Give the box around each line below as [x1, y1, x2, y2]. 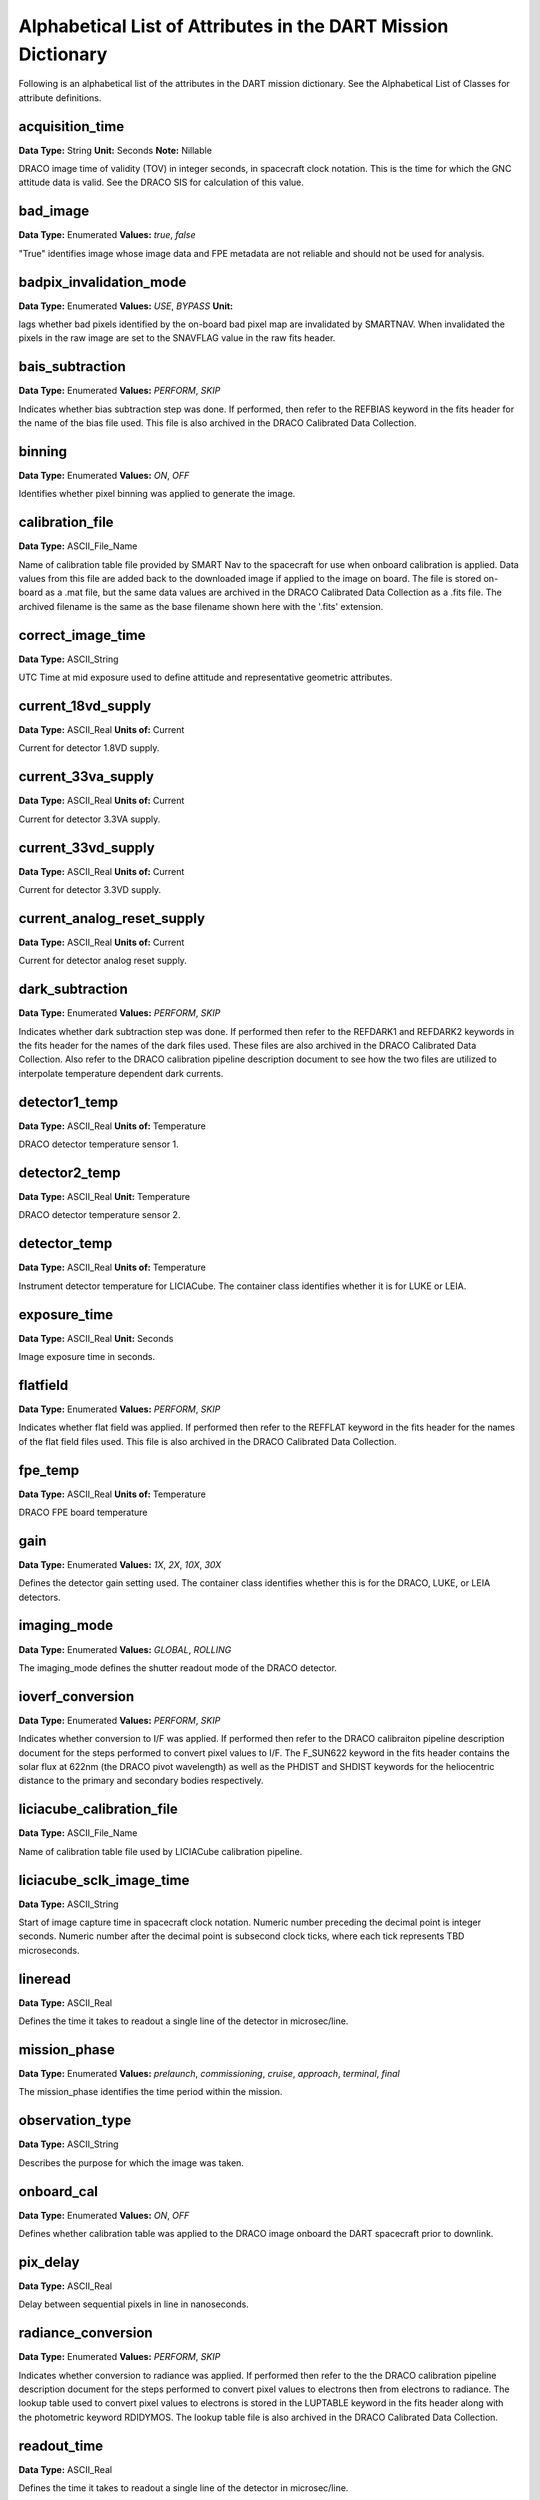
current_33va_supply [18, 768, 155, 785]
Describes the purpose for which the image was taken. [18, 2156, 245, 2169]
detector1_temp [18, 1093, 119, 1110]
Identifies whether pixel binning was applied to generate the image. [18, 488, 296, 500]
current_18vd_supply [18, 697, 152, 714]
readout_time [18, 2437, 104, 2454]
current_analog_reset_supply [18, 910, 205, 927]
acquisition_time [18, 118, 125, 135]
